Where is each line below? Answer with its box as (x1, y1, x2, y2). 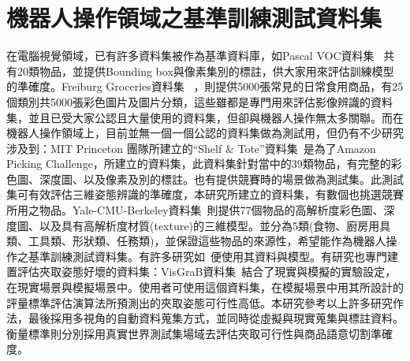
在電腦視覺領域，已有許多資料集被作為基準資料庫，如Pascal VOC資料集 (6, 47, 375, 64)
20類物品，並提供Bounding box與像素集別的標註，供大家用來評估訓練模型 (17, 62, 394, 79)
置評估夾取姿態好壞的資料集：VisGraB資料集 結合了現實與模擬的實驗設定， (6, 263, 397, 280)
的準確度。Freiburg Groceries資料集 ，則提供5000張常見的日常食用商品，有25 (6, 78, 404, 95)
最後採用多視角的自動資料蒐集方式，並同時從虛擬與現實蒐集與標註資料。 (28, 310, 404, 326)
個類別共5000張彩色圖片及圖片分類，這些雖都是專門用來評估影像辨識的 (6, 93, 371, 110)
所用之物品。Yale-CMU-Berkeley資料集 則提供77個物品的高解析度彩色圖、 (6, 202, 384, 218)
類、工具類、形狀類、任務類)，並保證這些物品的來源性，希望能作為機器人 (6, 233, 386, 249)
